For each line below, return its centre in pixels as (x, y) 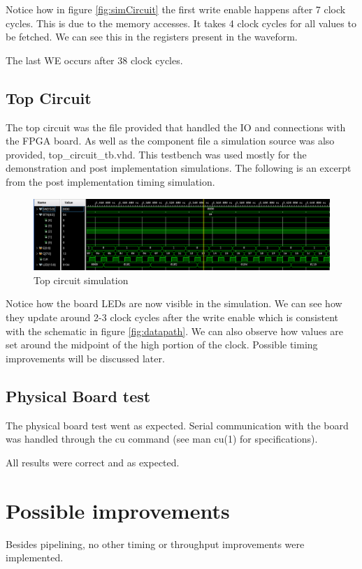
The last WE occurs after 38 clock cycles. (94, 60)
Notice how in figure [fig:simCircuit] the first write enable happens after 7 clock (176, 9)
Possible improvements (118, 510)
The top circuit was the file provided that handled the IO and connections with (176, 127)
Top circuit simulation (81, 280)
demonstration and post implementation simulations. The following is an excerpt (179, 168)
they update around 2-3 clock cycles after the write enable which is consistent (172, 317)
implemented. (35, 557)
